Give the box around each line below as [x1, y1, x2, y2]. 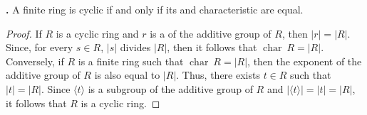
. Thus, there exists [176, 67, 260, 82]
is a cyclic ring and [56, 26, 139, 40]
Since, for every [6, 40, 73, 55]
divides [120, 40, 151, 55]
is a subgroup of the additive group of [88, 81, 253, 96]
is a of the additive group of [150, 26, 272, 40]
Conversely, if [6, 53, 64, 68]
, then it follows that [167, 40, 257, 55]
